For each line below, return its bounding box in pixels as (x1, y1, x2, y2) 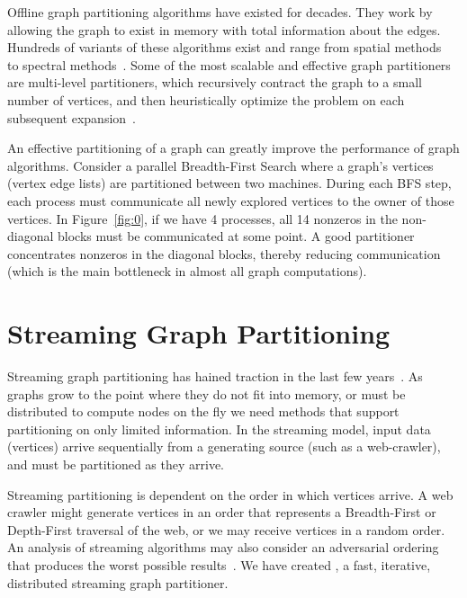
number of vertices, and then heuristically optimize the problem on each (7, 90, 405, 109)
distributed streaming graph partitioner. (7, 573, 229, 592)
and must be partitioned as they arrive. (7, 455, 225, 473)
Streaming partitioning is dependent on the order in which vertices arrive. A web (7, 485, 454, 504)
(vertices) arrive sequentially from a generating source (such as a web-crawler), (7, 437, 441, 456)
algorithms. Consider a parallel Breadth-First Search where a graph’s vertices (7, 156, 434, 174)
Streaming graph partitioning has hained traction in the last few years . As (7, 367, 423, 386)
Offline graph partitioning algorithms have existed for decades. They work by (7, 3, 433, 21)
